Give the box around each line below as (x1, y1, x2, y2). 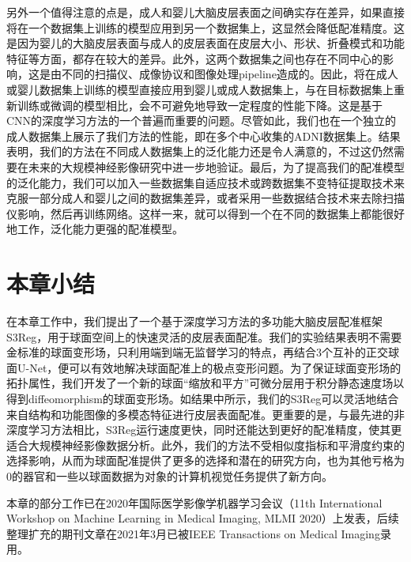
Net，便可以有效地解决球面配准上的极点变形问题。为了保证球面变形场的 (29, 359, 402, 375)
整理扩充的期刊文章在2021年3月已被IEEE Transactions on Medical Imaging (6, 525, 380, 541)
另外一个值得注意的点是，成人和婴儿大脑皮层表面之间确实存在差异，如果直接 (6, 4, 405, 20)
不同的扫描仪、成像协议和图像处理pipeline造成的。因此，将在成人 (61, 66, 398, 82)
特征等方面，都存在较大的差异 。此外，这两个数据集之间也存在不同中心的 (6, 50, 383, 66)
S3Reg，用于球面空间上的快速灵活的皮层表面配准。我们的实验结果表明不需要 (6, 328, 402, 345)
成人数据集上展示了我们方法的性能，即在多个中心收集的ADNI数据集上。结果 (6, 127, 401, 144)
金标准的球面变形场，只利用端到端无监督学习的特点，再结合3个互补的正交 (6, 344, 388, 360)
